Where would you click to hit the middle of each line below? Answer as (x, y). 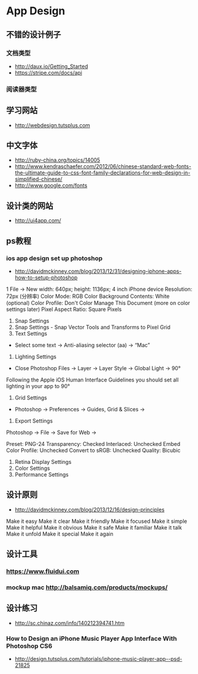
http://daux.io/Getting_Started (51, 66)
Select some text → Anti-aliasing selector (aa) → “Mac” (82, 345)
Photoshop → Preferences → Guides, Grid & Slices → (80, 409)
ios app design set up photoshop (54, 258)
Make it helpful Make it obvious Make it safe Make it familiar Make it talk (94, 527)
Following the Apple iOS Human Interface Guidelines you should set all (92, 380)
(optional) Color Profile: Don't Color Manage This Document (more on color (98, 303)
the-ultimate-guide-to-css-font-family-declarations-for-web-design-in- (103, 173)
